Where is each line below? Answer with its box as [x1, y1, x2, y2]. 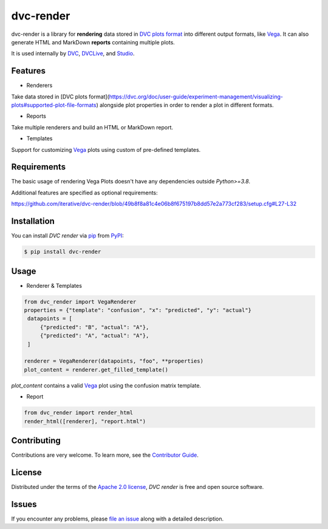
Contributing [11, 435, 61, 446]
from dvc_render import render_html [24, 409, 134, 416]
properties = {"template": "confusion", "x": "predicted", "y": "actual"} [24, 307, 252, 314]
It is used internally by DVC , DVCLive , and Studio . [11, 50, 135, 57]
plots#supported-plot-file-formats [11, 101, 97, 109]
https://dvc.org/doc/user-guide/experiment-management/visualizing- [109, 93, 284, 100]
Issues [11, 499, 37, 510]
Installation [11, 216, 55, 227]
